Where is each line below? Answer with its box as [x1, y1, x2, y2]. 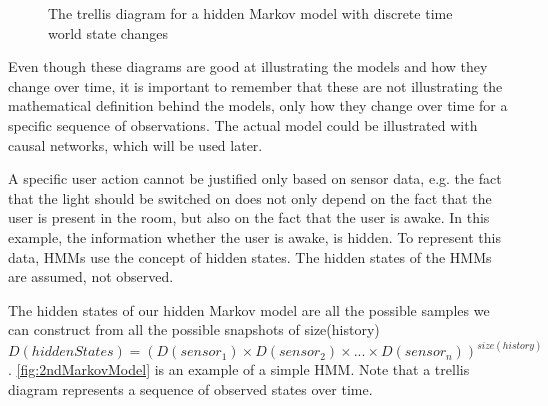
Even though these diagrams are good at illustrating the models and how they [8, 56, 488, 77]
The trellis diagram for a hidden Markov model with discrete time [48, 3, 453, 23]
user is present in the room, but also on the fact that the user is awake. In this [8, 207, 490, 228]
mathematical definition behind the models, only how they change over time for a [8, 95, 508, 116]
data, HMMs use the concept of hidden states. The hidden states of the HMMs [8, 246, 492, 267]
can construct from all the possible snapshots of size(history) [8, 319, 380, 340]
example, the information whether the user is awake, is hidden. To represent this [8, 226, 501, 247]
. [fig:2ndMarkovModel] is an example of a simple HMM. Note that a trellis [8, 359, 470, 380]
